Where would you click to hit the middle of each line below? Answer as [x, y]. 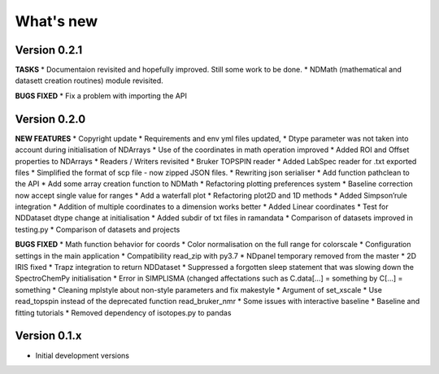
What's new [57, 21]
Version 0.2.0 [50, 119]
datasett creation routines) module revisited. [89, 80]
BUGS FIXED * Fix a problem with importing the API [101, 96]
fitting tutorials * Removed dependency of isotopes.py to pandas [123, 312]
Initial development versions [83, 355]
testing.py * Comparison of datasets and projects [98, 229]
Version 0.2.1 [49, 50]
